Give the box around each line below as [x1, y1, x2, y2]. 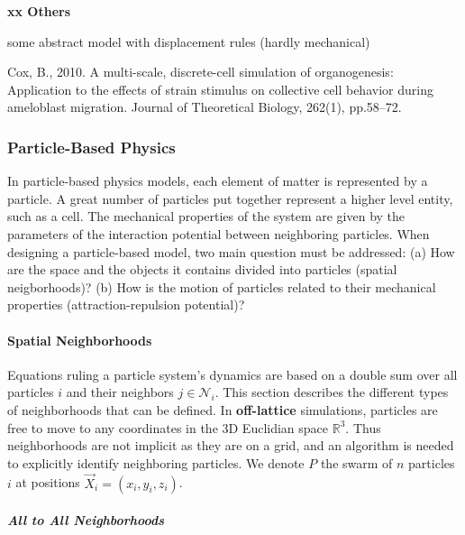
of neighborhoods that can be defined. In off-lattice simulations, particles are [7, 400, 438, 419]
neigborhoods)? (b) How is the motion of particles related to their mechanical [7, 277, 436, 296]
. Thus [345, 418, 381, 437]
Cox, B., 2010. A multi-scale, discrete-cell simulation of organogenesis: [7, 62, 394, 81]
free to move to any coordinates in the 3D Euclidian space [7, 418, 329, 437]
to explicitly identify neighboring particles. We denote [7, 453, 305, 472]
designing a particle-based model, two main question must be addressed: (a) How [7, 242, 455, 261]
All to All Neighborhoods [7, 511, 165, 530]
